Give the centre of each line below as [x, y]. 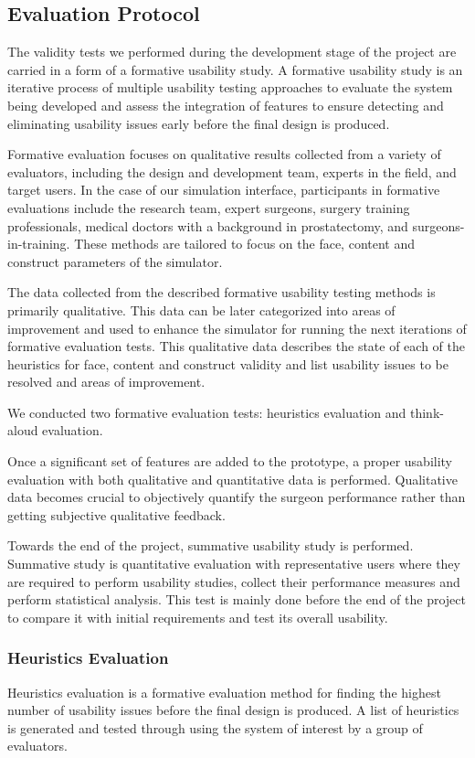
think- [427, 412]
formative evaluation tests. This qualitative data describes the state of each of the [237, 346]
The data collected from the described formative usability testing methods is [222, 292]
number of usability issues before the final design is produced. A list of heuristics [233, 710]
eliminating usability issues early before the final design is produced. [199, 123]
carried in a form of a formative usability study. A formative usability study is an [235, 69]
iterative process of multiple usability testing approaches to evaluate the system [230, 87]
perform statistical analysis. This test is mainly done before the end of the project [237, 599]
